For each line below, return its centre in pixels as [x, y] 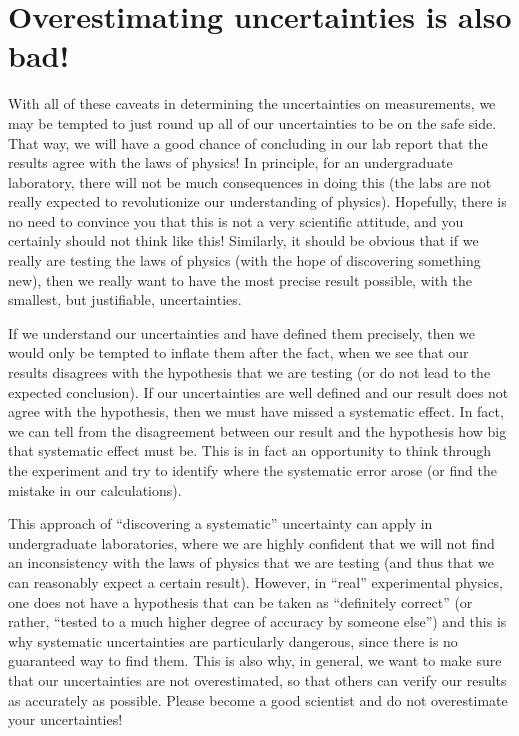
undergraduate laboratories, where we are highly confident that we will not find [251, 542]
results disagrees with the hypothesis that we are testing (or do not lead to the [249, 372]
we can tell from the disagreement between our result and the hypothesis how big [257, 430]
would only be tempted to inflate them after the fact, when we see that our [238, 352]
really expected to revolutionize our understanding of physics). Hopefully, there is [257, 201]
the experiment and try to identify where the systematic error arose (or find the [252, 470]
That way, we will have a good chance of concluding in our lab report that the [248, 142]
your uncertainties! [65, 719]
